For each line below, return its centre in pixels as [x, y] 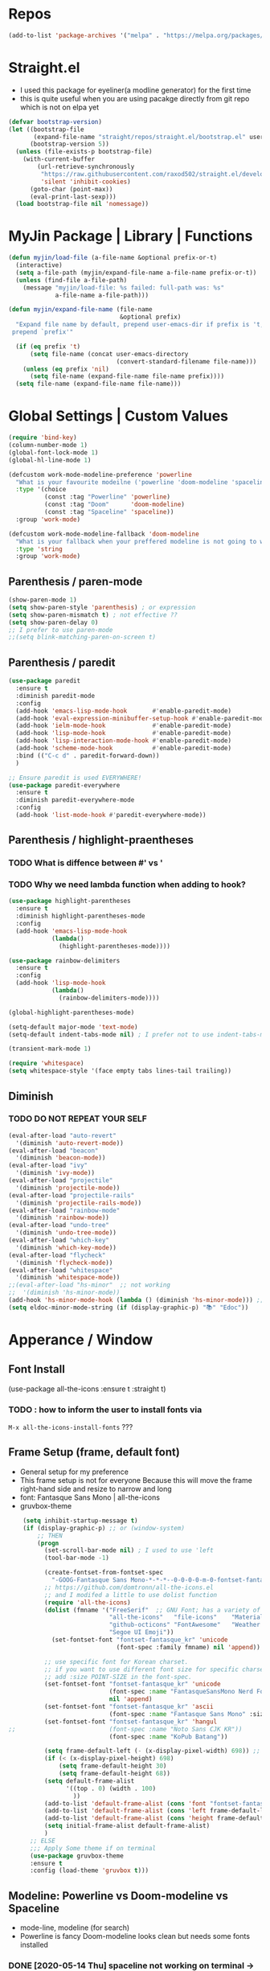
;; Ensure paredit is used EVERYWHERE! [75, 778]
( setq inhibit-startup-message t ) [80, 1521]
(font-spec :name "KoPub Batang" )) [168, 1737]
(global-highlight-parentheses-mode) [72, 1012]
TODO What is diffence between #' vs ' [86, 863]
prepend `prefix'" [43, 332]
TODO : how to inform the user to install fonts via [105, 1410]
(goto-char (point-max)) [71, 189]
